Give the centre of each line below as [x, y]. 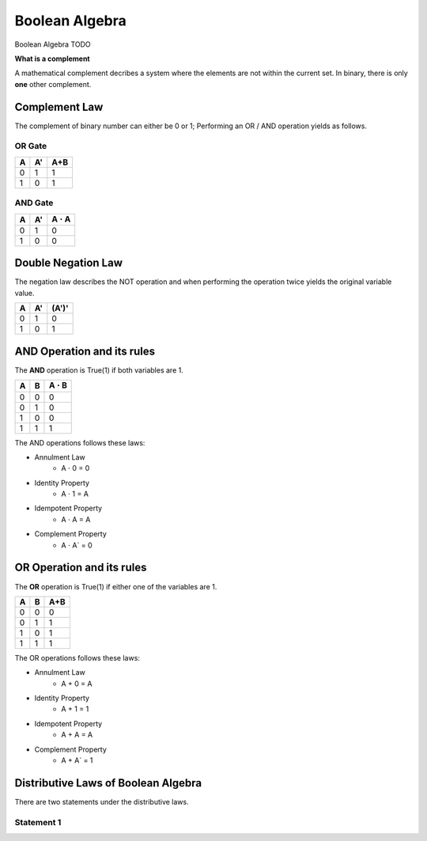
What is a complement [52, 59]
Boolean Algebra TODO [53, 44]
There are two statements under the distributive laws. [102, 801]
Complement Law [59, 107]
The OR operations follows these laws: [77, 657]
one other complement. [53, 84]
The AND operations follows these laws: [80, 442]
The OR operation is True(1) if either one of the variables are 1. [116, 586]
